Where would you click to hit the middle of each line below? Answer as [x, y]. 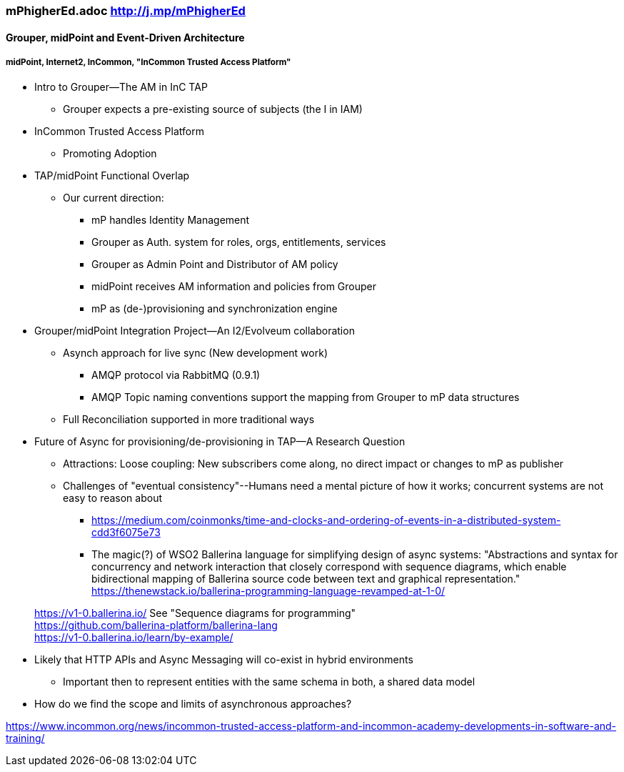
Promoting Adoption [110, 154]
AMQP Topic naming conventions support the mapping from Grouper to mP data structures [306, 397]
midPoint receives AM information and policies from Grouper [234, 287]
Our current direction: [114, 198]
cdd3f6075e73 [126, 533]
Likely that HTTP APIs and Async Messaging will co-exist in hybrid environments [224, 660]
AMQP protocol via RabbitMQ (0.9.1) [176, 375]
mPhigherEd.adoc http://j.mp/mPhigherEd [126, 11]
